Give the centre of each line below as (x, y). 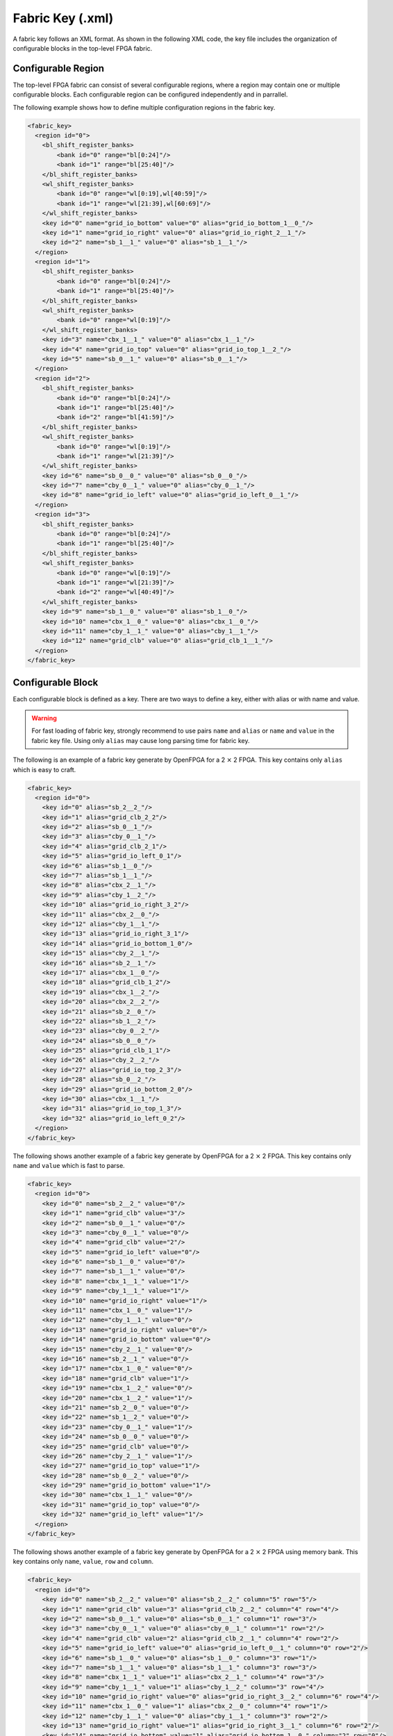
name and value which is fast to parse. (69, 1165)
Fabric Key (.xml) (63, 18)
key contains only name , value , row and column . (83, 1562)
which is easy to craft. (44, 769)
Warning (44, 718)
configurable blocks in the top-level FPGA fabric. (83, 48)
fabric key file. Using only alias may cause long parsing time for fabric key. (141, 740)
